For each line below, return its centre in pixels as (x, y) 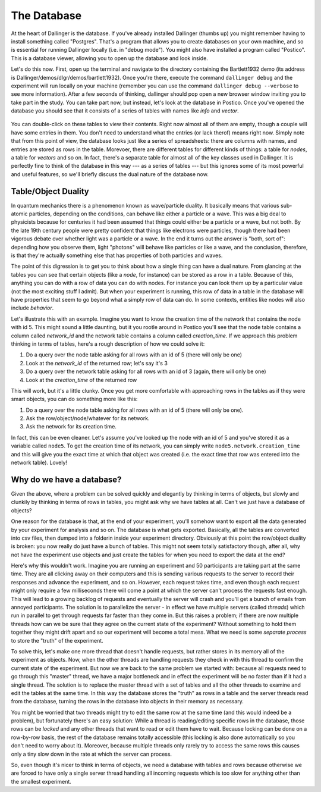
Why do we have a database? (66, 479)
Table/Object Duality (50, 191)
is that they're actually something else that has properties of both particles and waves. (117, 255)
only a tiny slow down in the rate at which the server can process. (92, 754)
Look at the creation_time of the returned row (81, 380)
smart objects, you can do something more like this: (74, 399)
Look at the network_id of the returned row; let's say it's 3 (97, 363)
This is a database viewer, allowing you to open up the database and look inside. (109, 58)
